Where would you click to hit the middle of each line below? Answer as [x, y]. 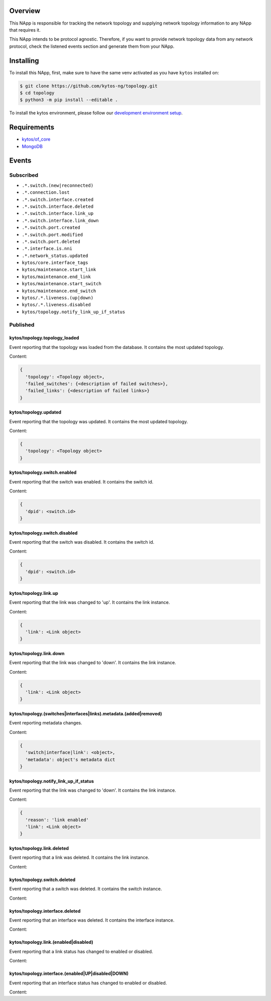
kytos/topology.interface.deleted [45, 911]
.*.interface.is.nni [47, 249]
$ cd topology [37, 93]
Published [22, 325]
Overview [25, 11]
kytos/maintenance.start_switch [61, 284]
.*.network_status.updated [55, 256]
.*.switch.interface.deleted [58, 206]
